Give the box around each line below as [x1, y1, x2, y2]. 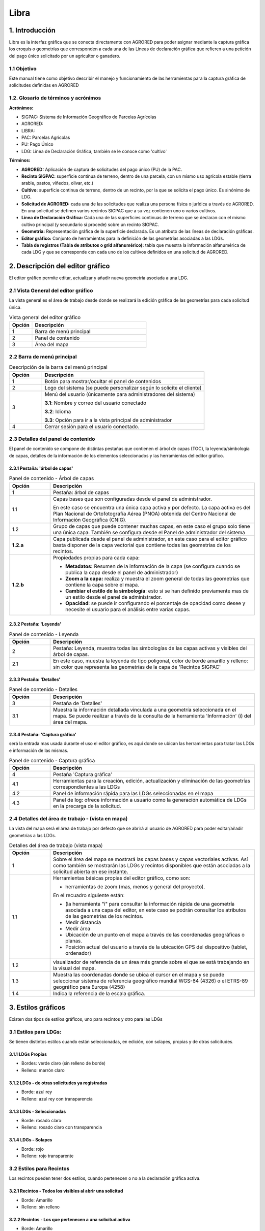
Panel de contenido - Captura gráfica [9, 757, 95, 764]
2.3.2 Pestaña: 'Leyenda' [9, 621, 61, 627]
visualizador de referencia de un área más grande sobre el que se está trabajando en [53, 959, 250, 966]
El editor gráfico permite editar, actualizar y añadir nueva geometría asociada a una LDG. [9, 275, 188, 281]
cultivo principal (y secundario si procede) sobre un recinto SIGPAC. [21, 222, 159, 227]
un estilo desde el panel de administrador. [65, 593, 162, 600]
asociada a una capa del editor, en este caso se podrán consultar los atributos [65, 907, 246, 913]
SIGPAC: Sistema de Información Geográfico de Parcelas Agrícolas [21, 114, 157, 120]
